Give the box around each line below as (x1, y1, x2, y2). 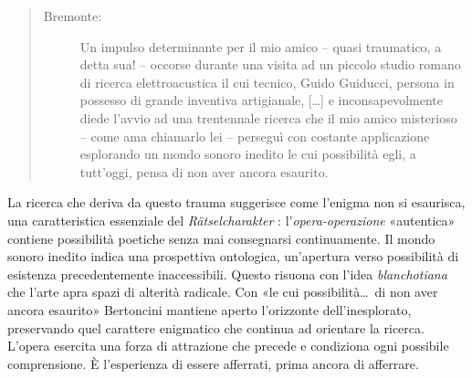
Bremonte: (43, 6, 102, 25)
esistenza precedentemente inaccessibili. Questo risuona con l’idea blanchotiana (7, 264, 447, 283)
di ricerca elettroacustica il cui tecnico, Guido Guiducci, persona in (79, 72, 455, 91)
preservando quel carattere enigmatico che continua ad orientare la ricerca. (7, 318, 425, 337)
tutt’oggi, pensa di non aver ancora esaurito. (79, 162, 329, 181)
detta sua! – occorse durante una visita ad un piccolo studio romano (79, 55, 461, 74)
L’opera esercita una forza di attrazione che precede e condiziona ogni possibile (7, 336, 449, 355)
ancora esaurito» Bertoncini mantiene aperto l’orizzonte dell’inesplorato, (7, 300, 412, 319)
